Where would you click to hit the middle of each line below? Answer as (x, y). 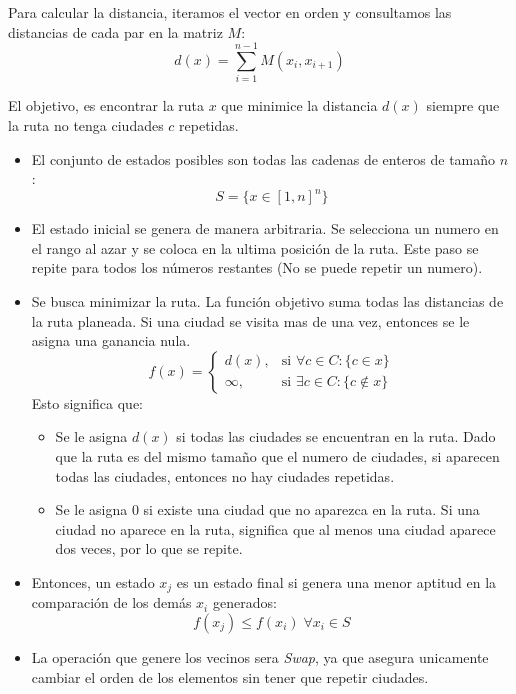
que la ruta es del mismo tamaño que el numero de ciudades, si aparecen (277, 455)
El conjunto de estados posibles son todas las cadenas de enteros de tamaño (263, 158)
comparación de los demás (111, 602)
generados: (244, 602)
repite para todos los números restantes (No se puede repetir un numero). (257, 267)
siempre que (463, 105)
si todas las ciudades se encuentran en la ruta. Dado (336, 436)
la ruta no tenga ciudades (86, 124)
